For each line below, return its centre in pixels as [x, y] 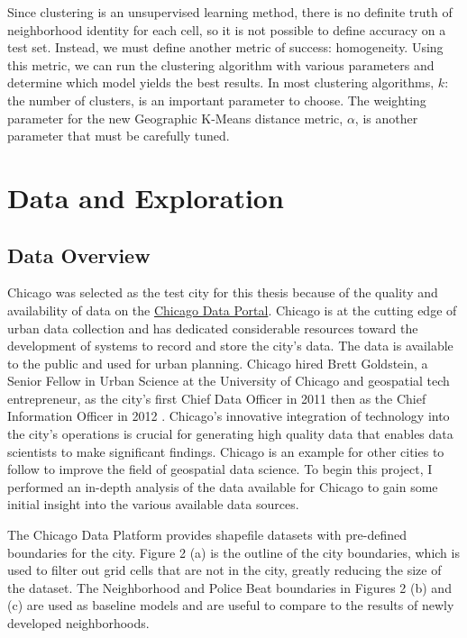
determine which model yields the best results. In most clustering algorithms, [221, 82]
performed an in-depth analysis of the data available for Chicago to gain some [223, 486]
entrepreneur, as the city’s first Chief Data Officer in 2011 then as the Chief [217, 398]
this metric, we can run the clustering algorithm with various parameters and [221, 64]
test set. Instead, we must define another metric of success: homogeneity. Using [225, 47]
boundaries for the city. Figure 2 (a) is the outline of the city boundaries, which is [233, 552]
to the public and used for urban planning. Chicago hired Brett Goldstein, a [218, 363]
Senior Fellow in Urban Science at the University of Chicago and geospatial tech [229, 381]
